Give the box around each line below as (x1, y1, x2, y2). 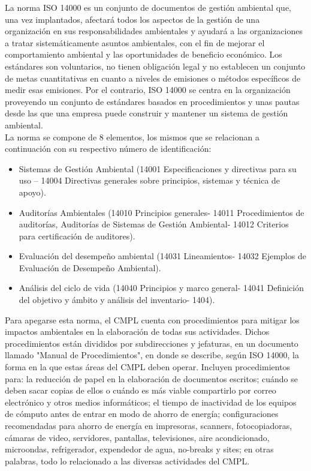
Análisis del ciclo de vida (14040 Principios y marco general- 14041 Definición (19, 281, 304, 294)
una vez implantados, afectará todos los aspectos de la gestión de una (5, 13, 260, 25)
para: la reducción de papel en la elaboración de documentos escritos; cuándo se (5, 372, 298, 385)
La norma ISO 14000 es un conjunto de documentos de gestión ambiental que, (5, 1, 292, 13)
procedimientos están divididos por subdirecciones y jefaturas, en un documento (5, 337, 298, 349)
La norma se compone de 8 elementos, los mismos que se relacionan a (5, 130, 259, 143)
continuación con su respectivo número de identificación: (5, 142, 212, 155)
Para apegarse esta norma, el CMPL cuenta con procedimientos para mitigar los (5, 313, 300, 326)
